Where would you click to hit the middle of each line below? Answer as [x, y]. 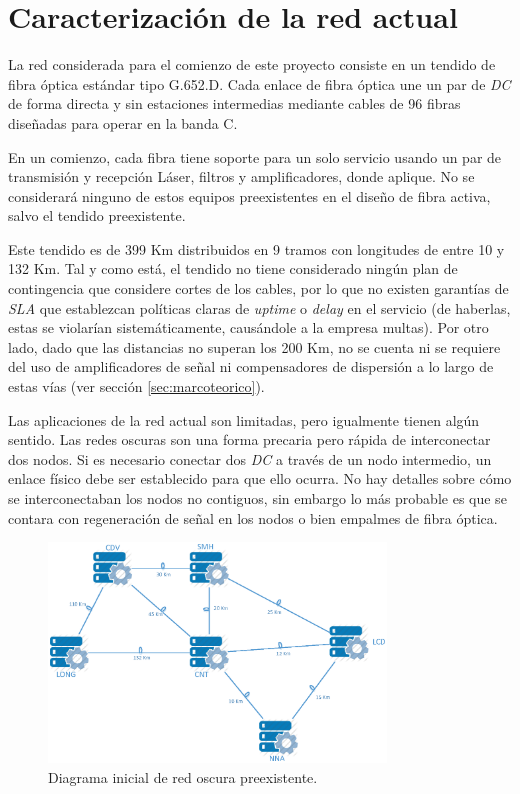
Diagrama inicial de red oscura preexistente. [183, 776]
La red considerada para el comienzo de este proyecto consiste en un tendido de [252, 64]
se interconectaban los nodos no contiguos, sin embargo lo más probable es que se [257, 498]
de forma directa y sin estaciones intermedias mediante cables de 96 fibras [234, 103]
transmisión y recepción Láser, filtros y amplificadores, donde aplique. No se [241, 176]
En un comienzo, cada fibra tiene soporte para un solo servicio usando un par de [255, 156]
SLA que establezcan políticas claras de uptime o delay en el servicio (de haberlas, [259, 307]
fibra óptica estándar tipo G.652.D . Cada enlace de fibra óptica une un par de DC [259, 83]
